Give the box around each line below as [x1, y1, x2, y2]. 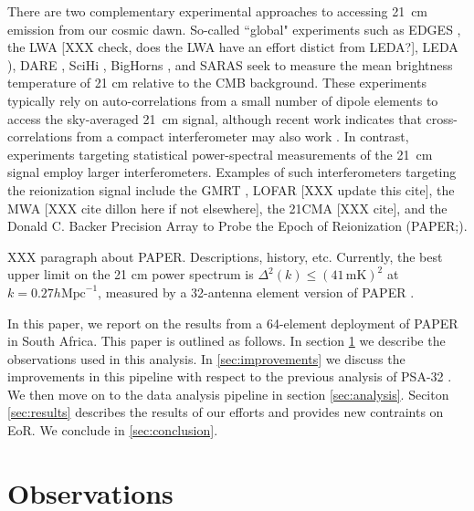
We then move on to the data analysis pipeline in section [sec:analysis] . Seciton [7, 384, 449, 403]
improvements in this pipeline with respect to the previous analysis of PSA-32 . [7, 367, 452, 386]
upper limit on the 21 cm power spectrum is [7, 265, 254, 284]
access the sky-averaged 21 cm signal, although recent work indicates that [7, 109, 422, 128]
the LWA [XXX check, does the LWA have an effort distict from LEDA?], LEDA [7, 37, 458, 57]
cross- [426, 109, 458, 128]
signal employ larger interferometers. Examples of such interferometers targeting [7, 162, 457, 182]
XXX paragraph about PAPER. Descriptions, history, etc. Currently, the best [7, 246, 443, 266]
